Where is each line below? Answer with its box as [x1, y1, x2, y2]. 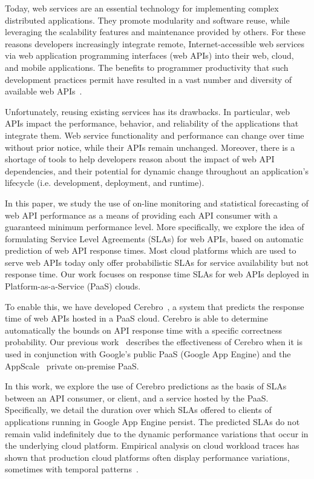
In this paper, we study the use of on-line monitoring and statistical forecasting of [5, 196, 309, 209]
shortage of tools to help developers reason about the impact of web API [5, 153, 275, 165]
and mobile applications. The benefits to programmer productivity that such [5, 61, 289, 73]
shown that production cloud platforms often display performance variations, [5, 451, 290, 463]
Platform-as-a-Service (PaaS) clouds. [5, 280, 141, 292]
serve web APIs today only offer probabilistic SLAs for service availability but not [5, 256, 309, 268]
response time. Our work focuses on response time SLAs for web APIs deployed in [5, 268, 309, 280]
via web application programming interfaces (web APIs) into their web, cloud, [5, 49, 294, 62]
